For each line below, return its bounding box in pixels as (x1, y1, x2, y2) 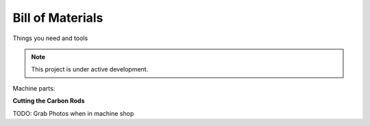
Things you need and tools (12, 34, 88, 42)
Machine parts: (12, 84, 56, 92)
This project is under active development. (31, 65, 149, 74)
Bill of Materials (12, 10, 103, 25)
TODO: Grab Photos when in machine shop (12, 109, 134, 117)
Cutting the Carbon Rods (12, 97, 85, 105)
